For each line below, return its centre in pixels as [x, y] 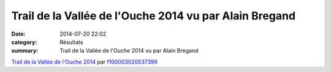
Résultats [71, 42]
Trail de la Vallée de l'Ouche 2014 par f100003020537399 [84, 62]
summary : [25, 51]
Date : [18, 34]
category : [24, 42]
